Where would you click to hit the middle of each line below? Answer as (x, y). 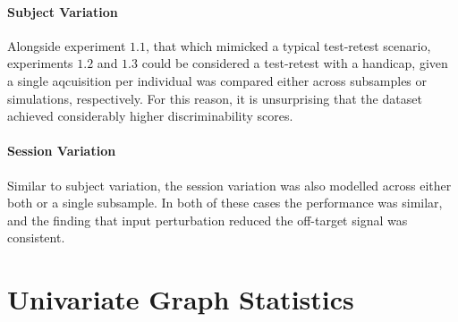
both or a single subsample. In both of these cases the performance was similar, (225, 203)
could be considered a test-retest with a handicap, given (295, 63)
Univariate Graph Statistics (181, 299)
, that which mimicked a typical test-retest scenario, (288, 45)
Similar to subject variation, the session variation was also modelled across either (229, 185)
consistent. (36, 237)
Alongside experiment (67, 45)
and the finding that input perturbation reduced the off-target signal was (208, 220)
